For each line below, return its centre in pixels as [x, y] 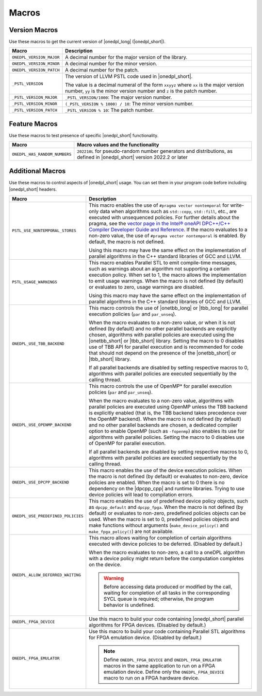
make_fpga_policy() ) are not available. [131, 531]
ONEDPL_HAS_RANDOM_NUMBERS [42, 154]
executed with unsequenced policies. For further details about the [164, 217]
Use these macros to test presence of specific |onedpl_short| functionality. [84, 135]
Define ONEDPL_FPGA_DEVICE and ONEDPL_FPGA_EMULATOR [163, 660]
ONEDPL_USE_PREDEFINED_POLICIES [48, 516]
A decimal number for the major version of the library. [126, 57]
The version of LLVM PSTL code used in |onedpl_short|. [129, 76]
